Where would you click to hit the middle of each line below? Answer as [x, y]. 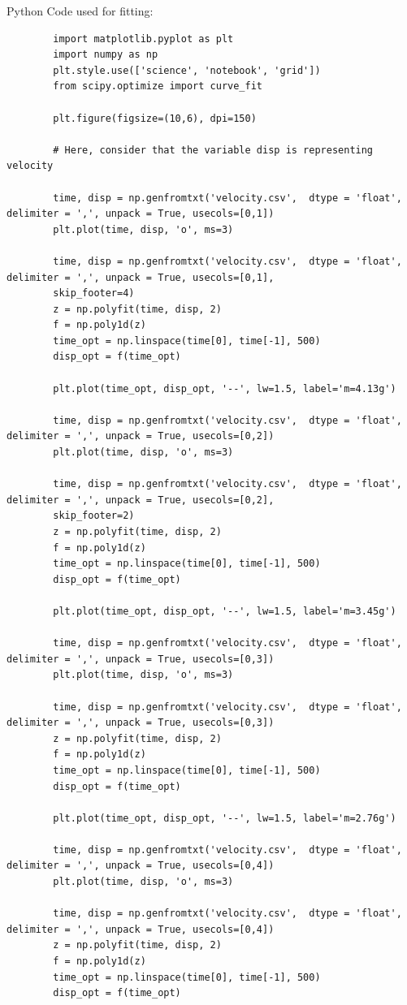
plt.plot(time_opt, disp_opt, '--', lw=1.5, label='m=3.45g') [225, 611]
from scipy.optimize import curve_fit [158, 86]
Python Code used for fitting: [80, 11]
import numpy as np [106, 55]
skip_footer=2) [94, 516]
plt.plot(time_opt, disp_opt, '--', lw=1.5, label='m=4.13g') [225, 388]
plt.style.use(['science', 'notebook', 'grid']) [187, 70]
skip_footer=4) [94, 293]
